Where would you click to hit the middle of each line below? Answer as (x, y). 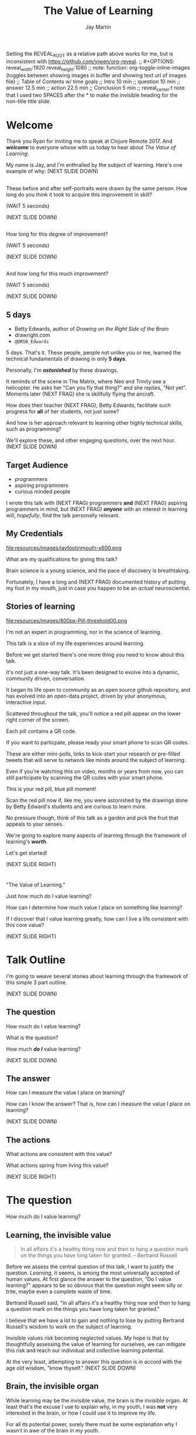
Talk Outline (36, 960)
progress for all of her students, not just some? (63, 411)
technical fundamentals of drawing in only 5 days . (66, 359)
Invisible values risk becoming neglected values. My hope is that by (87, 1338)
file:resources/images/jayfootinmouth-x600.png (64, 548)
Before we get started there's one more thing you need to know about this (95, 654)
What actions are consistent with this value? (59, 1154)
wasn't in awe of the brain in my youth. (53, 1430)
